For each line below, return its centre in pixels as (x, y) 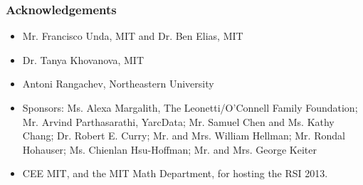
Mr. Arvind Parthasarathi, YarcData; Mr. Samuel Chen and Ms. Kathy (178, 121)
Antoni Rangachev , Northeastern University (118, 84)
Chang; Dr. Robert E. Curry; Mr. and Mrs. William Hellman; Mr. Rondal (184, 136)
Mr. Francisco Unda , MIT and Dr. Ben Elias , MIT (133, 36)
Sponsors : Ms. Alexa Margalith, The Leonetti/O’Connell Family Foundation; (190, 107)
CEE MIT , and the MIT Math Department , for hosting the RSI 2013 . (175, 173)
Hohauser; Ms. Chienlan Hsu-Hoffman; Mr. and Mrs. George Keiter (170, 149)
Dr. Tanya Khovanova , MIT (83, 59)
